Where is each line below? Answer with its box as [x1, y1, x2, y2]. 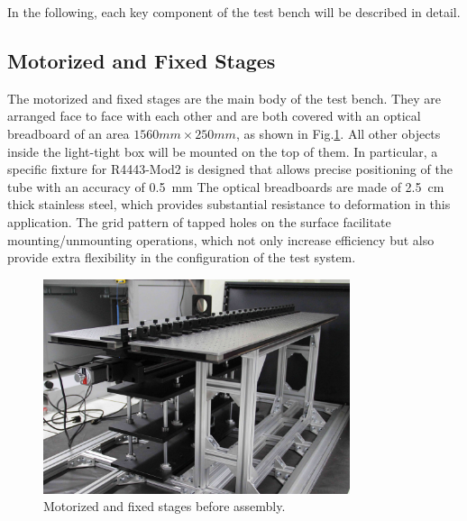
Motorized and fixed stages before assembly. [43, 497, 286, 516]
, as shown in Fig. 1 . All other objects [235, 123, 441, 142]
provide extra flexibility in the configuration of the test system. [7, 248, 356, 267]
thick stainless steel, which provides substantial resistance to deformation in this [7, 195, 451, 214]
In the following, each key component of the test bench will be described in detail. [7, 3, 461, 21]
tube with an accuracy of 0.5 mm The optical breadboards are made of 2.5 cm [7, 177, 444, 196]
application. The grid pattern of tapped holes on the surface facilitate [7, 212, 391, 231]
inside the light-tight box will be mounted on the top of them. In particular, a [7, 142, 438, 160]
